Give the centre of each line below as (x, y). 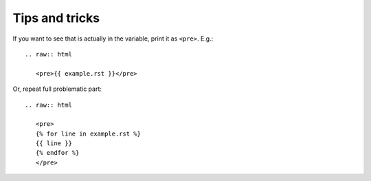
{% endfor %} (57, 153)
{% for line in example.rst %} (88, 134)
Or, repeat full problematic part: (57, 89)
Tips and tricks (56, 18)
